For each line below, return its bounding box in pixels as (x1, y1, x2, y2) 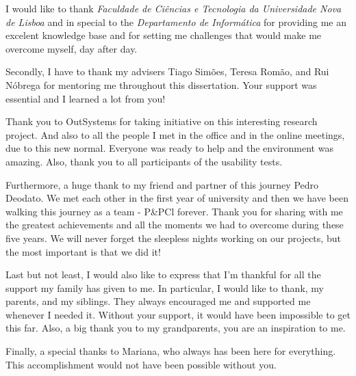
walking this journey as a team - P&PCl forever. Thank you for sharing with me (5, 204, 343, 218)
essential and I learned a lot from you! (5, 91, 166, 105)
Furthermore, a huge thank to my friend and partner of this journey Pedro (5, 177, 319, 191)
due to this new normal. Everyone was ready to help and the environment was (5, 141, 333, 155)
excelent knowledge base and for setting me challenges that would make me (5, 28, 322, 42)
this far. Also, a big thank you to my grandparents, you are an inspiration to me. (5, 321, 346, 335)
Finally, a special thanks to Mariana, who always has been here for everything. (5, 344, 336, 358)
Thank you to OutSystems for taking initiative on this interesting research (5, 114, 318, 129)
